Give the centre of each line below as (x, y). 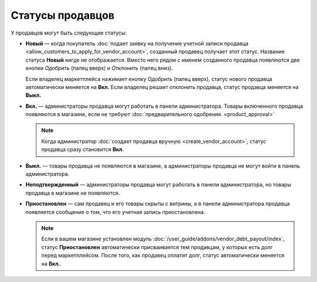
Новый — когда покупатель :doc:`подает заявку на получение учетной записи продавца (137, 43)
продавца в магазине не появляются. (73, 193)
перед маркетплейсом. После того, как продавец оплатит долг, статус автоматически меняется (163, 256)
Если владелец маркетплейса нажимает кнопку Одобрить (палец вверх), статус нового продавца (149, 79)
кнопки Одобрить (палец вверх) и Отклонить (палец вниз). (99, 68)
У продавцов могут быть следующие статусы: (69, 33)
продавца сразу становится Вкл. (83, 150)
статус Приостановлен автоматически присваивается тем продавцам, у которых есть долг (157, 247)
